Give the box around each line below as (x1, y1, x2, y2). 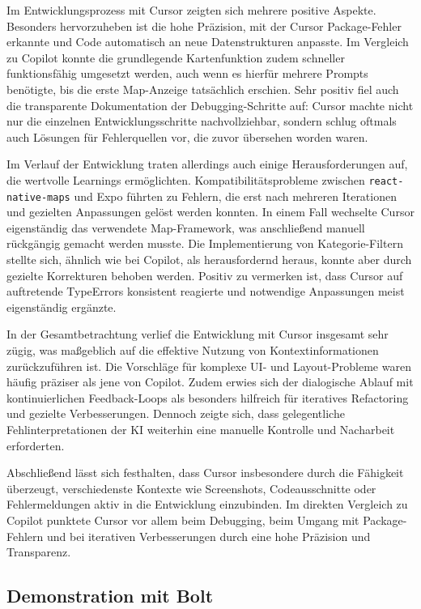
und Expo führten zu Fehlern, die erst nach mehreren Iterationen (74, 187, 397, 204)
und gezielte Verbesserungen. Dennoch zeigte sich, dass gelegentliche (6, 405, 345, 422)
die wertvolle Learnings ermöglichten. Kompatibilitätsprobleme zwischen (6, 171, 365, 188)
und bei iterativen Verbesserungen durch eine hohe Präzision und (47, 527, 371, 544)
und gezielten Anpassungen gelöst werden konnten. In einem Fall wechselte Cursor (6, 203, 415, 220)
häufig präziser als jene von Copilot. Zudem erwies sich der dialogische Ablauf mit (6, 373, 414, 390)
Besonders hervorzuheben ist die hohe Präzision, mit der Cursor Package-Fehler (6, 17, 402, 34)
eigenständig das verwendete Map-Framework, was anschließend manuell (6, 219, 365, 236)
